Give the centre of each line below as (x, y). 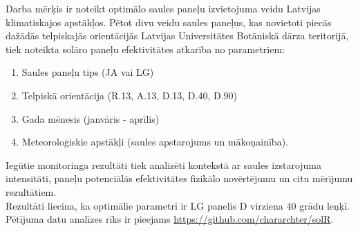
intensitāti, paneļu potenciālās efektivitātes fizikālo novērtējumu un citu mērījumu (179, 178)
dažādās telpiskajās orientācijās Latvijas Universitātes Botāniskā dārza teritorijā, (177, 36)
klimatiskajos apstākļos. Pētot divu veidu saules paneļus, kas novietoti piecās (169, 22)
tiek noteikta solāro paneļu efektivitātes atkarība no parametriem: (145, 49)
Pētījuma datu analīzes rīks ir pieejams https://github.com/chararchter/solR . (170, 219)
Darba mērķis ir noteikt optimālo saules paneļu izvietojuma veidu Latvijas (163, 8)
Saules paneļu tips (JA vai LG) (88, 72)
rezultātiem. (31, 191)
